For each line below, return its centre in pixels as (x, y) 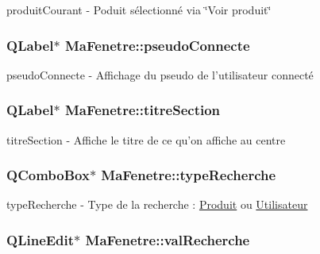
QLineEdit (40, 239)
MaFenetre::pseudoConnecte (157, 45)
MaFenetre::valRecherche (168, 239)
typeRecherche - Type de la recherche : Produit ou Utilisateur (157, 204)
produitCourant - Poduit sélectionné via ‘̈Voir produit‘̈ (139, 10)
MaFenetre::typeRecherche (189, 175)
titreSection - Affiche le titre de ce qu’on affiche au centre (146, 139)
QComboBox (48, 175)
